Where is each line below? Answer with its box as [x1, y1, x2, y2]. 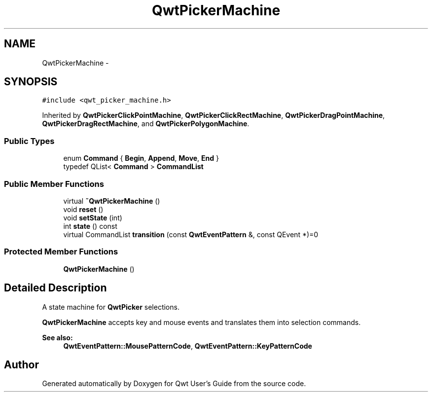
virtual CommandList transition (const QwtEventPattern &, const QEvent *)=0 [63, 230, 319, 239]
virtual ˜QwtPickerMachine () [63, 196, 160, 205]
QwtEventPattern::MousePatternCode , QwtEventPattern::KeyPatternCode [63, 341, 312, 350]
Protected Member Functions [4, 247, 118, 257]
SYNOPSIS [4, 75, 58, 88]
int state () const [63, 221, 117, 230]
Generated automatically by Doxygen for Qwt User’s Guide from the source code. [42, 379, 306, 388]
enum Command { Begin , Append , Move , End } [63, 154, 219, 163]
